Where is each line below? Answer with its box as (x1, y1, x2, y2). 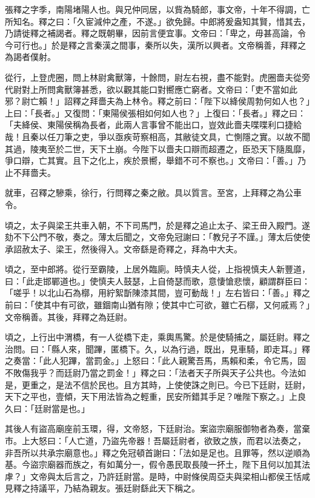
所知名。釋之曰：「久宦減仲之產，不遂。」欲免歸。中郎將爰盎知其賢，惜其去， (5, 15, 310, 27)
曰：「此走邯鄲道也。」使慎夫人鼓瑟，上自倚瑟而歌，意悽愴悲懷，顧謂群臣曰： (5, 274, 310, 287)
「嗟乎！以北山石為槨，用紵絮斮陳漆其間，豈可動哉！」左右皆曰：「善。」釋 (5, 286, 302, 299)
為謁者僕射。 (5, 50, 56, 63)
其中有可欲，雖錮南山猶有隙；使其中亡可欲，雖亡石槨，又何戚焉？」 (42, 298, 310, 311)
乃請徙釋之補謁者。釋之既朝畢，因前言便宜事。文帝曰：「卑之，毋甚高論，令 (5, 27, 306, 39)
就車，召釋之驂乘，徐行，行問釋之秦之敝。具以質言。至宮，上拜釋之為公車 (5, 186, 302, 199)
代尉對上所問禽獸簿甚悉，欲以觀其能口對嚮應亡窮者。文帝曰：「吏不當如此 (5, 82, 297, 95)
